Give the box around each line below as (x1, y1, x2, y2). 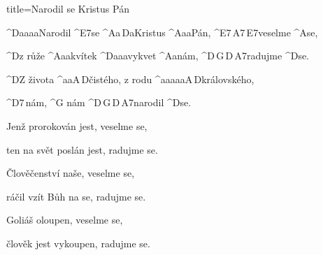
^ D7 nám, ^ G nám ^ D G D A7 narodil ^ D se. (6, 95, 192, 110)
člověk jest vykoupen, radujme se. (6, 235, 150, 250)
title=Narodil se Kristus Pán (6, 1, 129, 15)
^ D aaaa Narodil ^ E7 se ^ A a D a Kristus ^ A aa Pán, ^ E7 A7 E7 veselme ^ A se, (6, 24, 318, 39)
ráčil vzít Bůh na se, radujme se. (6, 189, 146, 203)
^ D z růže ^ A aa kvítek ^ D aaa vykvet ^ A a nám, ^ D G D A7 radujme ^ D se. (6, 48, 310, 63)
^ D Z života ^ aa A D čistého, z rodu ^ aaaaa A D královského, (6, 71, 254, 86)
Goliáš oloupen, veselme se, (6, 212, 123, 227)
